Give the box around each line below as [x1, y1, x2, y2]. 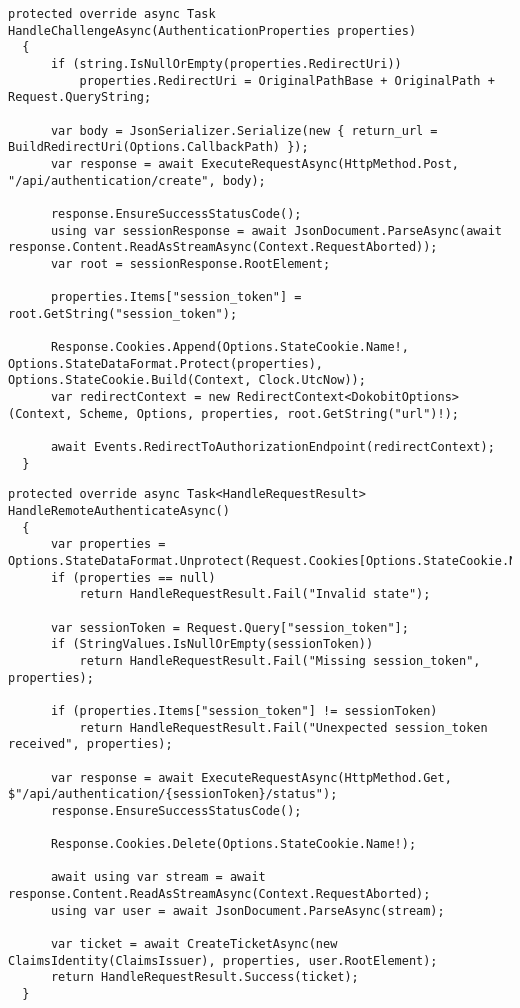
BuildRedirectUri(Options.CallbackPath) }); [8, 140, 309, 155]
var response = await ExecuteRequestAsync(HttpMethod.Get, [50, 770, 452, 785]
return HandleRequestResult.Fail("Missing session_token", [79, 653, 481, 668]
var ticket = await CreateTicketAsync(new [50, 937, 338, 952]
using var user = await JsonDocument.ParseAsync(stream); [50, 903, 445, 918]
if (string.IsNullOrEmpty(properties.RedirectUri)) [50, 56, 402, 71]
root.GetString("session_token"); [8, 306, 238, 321]
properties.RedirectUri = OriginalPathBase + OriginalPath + [79, 73, 495, 88]
